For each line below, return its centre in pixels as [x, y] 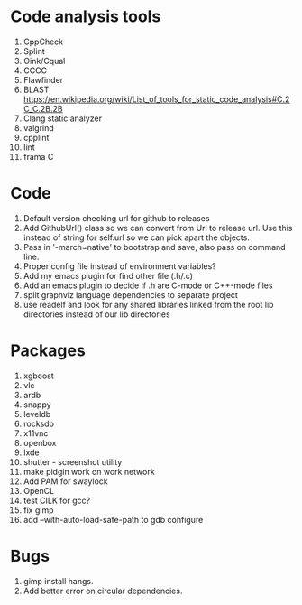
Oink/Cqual [44, 60]
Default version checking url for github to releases [116, 218]
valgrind [39, 127]
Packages [48, 351]
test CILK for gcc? [57, 500]
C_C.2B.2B [43, 108]
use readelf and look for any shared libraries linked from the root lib [148, 304]
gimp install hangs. [58, 581]
